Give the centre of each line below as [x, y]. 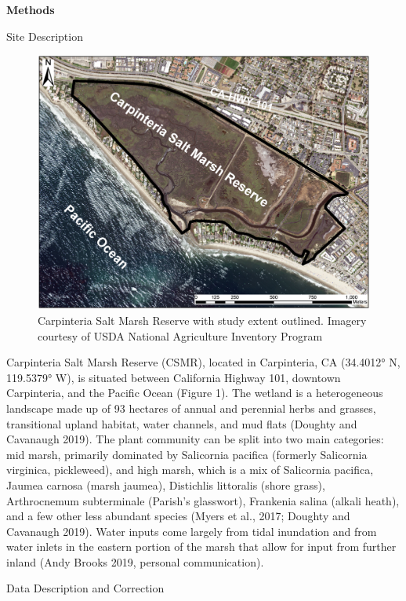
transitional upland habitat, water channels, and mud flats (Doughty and [182, 423]
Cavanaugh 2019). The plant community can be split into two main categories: [195, 439]
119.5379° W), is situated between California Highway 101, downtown [174, 377]
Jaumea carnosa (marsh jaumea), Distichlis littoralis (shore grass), [166, 484]
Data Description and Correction [85, 588]
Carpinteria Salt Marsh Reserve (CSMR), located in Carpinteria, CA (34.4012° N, [203, 362]
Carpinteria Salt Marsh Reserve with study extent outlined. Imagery [202, 320]
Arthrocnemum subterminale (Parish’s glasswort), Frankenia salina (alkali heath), [203, 500]
